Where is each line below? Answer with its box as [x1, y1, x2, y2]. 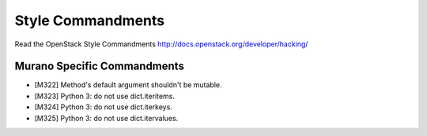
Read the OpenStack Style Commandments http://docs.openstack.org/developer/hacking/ [14, 39, 308, 49]
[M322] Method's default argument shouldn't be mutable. [34, 80, 222, 90]
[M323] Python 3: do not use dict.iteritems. [34, 91, 176, 101]
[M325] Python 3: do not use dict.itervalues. [34, 113, 179, 123]
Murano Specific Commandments [14, 60, 185, 73]
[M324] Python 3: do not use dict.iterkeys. [34, 102, 173, 112]
